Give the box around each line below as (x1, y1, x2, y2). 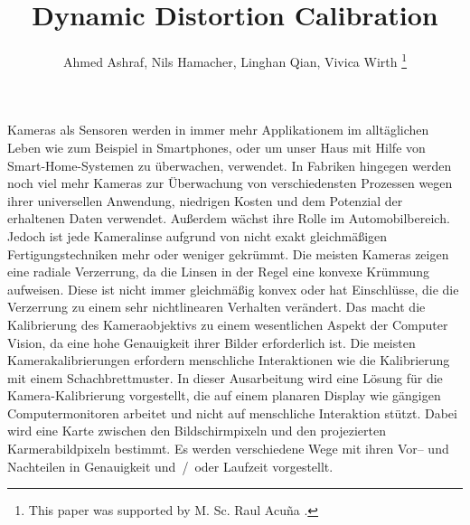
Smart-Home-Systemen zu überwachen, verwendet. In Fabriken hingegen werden (7, 155, 452, 174)
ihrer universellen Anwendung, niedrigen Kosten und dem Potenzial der (7, 191, 403, 210)
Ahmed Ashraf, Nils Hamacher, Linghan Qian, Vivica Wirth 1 (62, 50, 408, 70)
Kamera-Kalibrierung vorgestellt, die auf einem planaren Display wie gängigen (7, 386, 441, 405)
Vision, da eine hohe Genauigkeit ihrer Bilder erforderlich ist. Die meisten (7, 333, 416, 352)
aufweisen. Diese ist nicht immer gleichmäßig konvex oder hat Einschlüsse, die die (7, 279, 459, 298)
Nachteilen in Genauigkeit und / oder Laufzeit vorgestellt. (7, 456, 334, 475)
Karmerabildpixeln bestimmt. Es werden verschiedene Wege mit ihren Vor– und (7, 439, 449, 458)
